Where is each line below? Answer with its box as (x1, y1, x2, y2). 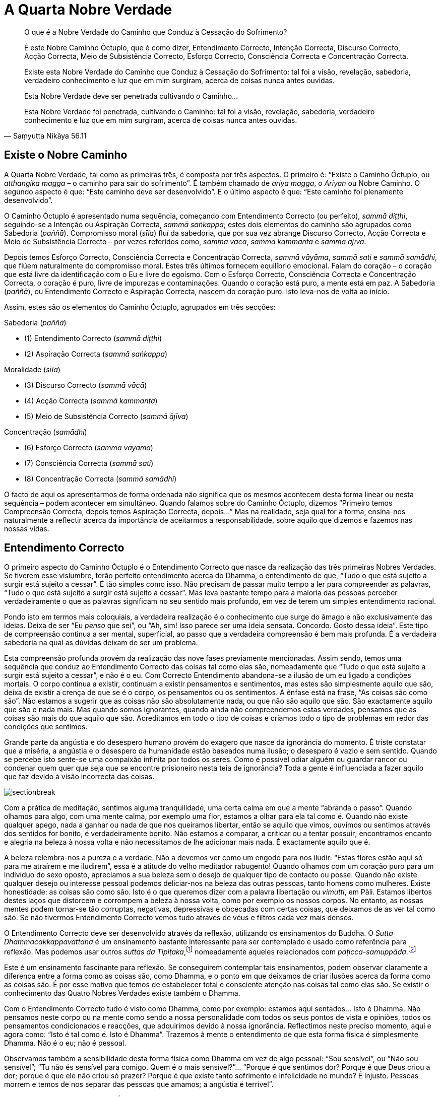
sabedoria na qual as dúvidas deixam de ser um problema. (4, 638, 198, 647)
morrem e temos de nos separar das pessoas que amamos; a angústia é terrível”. (4, 1080, 274, 1089)
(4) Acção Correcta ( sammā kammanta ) (24, 396, 158, 405)
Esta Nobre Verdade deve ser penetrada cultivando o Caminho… (24, 91, 238, 100)
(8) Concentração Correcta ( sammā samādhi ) (24, 474, 177, 483)
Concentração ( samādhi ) (4, 427, 87, 436)
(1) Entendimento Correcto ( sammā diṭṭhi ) (24, 333, 162, 342)
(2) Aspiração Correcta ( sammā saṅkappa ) (24, 349, 168, 358)
